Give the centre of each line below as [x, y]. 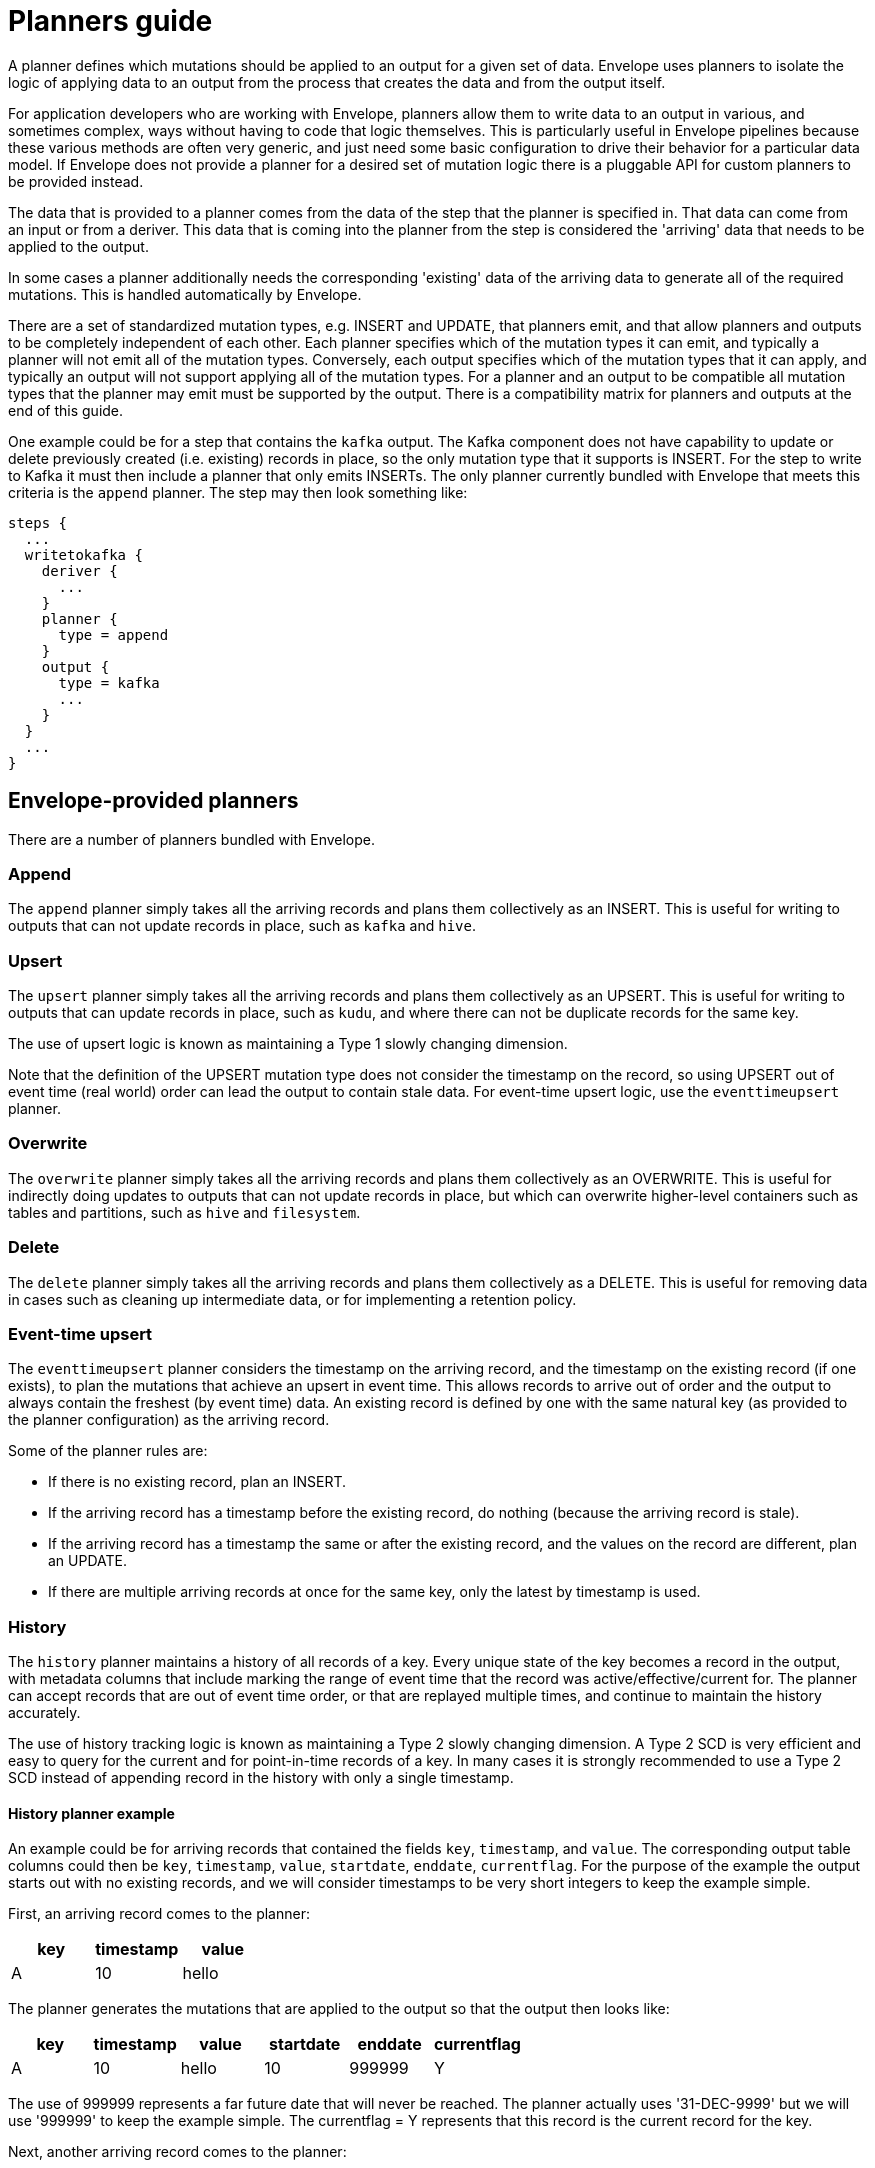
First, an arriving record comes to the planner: [159, 1914]
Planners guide [110, 21]
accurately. [44, 1713]
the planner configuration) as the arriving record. [169, 1420]
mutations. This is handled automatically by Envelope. [185, 294]
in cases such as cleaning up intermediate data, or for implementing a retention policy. [292, 1299]
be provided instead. [76, 181]
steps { [38, 522]
